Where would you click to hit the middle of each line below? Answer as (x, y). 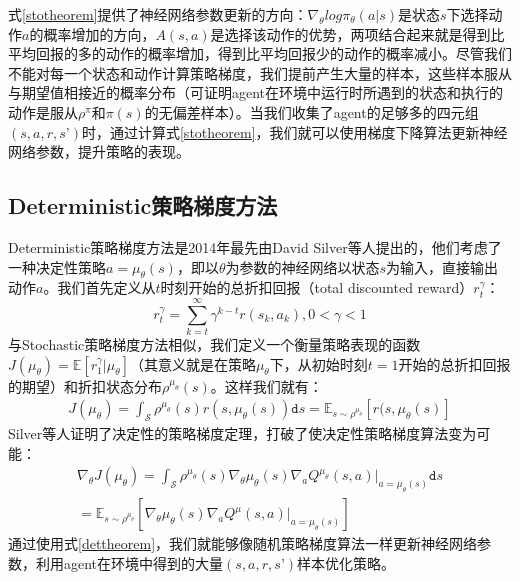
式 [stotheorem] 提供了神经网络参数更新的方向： (158, 14)
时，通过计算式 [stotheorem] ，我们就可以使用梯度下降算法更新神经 (294, 131)
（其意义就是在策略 (192, 363)
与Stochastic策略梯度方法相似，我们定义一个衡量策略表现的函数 (214, 344)
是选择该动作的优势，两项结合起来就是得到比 (357, 33)
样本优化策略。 (346, 562)
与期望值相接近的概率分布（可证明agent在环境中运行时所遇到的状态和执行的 (256, 92)
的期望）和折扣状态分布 (85, 385)
